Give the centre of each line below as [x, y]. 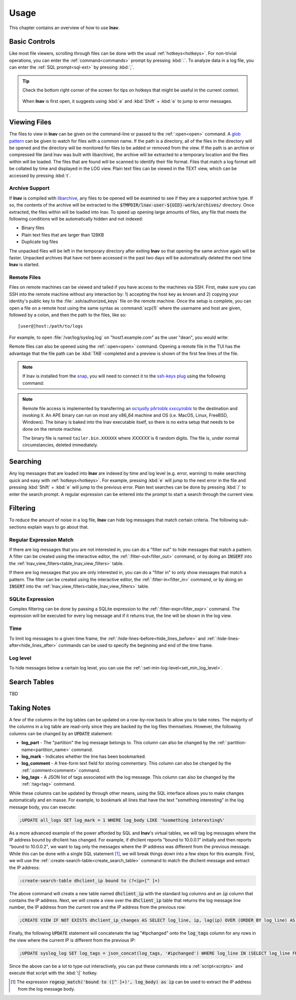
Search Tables [32, 682]
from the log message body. [47, 989]
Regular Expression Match [41, 540]
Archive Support [29, 188]
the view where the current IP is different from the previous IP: [72, 940]
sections [18, 527]
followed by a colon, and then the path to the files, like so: [68, 315]
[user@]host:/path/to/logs [51, 326]
